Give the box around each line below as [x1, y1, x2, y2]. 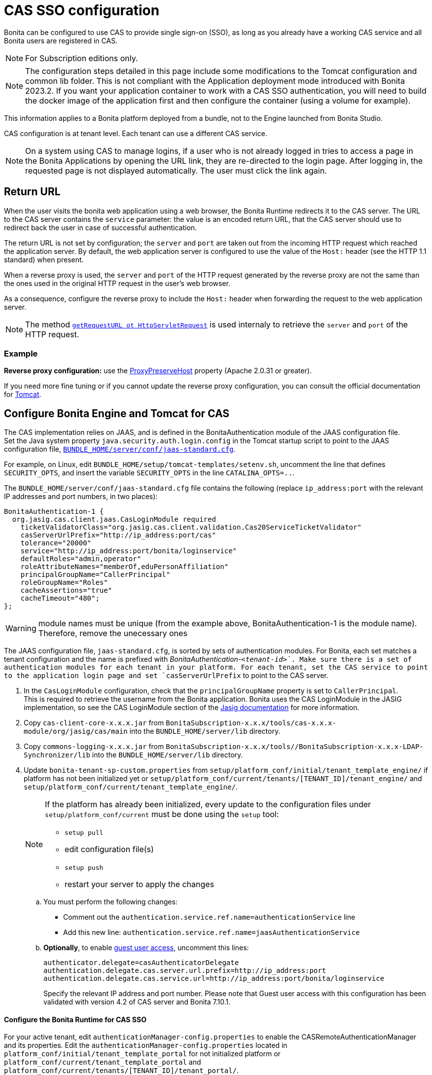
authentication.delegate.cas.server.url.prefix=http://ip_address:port [43, 967, 326, 975]
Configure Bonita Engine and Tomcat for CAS [4, 407, 230, 420]
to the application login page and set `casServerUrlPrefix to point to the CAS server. [4, 671, 328, 680]
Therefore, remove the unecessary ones [38, 628, 187, 639]
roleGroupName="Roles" [20, 578, 108, 587]
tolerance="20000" [20, 539, 92, 547]
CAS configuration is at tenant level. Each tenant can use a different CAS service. [4, 129, 267, 138]
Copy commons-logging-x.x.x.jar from [24, 742, 164, 751]
